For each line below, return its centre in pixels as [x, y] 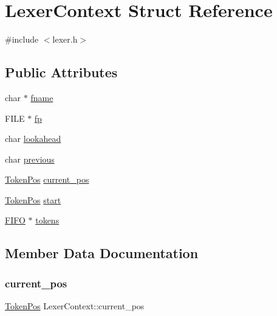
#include [22, 39]
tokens [47, 220]
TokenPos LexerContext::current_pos [75, 306]
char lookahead [33, 139]
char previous [30, 159]
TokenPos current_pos [47, 179]
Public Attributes [61, 72]
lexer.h [65, 39]
